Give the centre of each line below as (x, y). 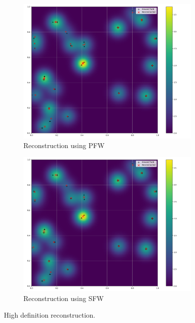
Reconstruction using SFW (64, 298)
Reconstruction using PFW (64, 145)
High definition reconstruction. (50, 314)
